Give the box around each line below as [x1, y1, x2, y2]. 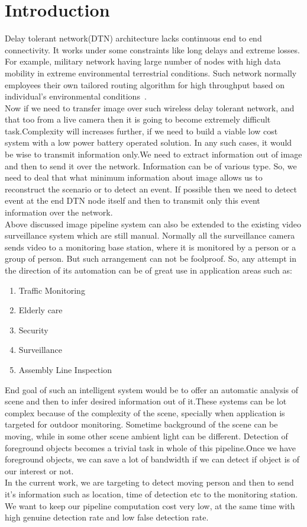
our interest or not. [5, 464, 74, 477]
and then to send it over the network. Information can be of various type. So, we [5, 159, 297, 172]
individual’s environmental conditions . [5, 90, 147, 102]
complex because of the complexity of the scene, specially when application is [5, 406, 285, 419]
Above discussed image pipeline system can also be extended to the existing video [5, 217, 301, 230]
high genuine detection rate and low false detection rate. [5, 511, 209, 523]
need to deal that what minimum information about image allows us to [5, 171, 263, 184]
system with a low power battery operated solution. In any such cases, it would [5, 136, 292, 149]
